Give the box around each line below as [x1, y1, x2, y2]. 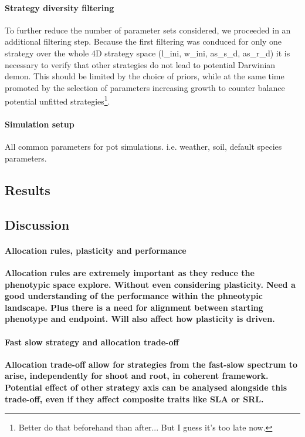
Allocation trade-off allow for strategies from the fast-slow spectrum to [5, 358, 298, 370]
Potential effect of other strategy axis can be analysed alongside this [5, 381, 287, 393]
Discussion [5, 215, 70, 233]
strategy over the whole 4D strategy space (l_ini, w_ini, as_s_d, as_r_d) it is [5, 46, 290, 59]
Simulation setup [5, 118, 74, 130]
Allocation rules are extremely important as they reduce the [5, 266, 255, 278]
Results [5, 180, 50, 199]
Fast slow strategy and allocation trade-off [5, 335, 179, 348]
